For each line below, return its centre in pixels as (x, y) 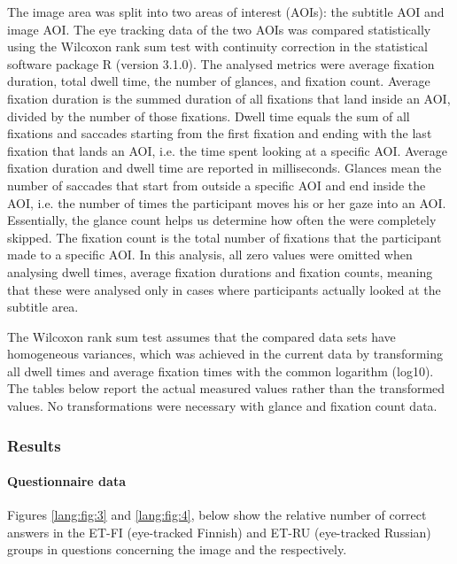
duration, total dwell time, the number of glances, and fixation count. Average (219, 81)
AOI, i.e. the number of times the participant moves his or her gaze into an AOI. (227, 202)
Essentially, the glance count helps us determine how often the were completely (222, 220)
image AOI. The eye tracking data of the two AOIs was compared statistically (219, 29)
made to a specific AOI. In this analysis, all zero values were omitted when (210, 255)
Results (34, 445)
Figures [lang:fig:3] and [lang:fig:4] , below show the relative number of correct (217, 515)
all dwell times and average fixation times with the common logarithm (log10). (221, 371)
